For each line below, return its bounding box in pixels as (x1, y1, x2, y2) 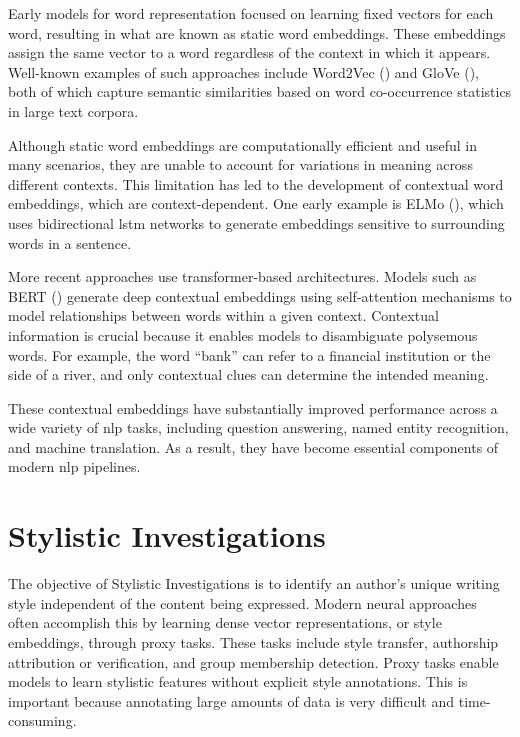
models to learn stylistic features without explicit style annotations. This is (8, 671, 468, 692)
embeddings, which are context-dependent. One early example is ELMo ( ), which (8, 193, 504, 214)
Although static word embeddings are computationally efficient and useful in (8, 134, 477, 155)
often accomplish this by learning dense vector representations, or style (8, 612, 442, 633)
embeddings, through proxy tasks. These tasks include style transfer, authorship (8, 631, 499, 652)
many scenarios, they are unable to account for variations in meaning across (8, 154, 473, 175)
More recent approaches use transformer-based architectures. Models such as (8, 266, 477, 287)
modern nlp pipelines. (8, 456, 141, 477)
